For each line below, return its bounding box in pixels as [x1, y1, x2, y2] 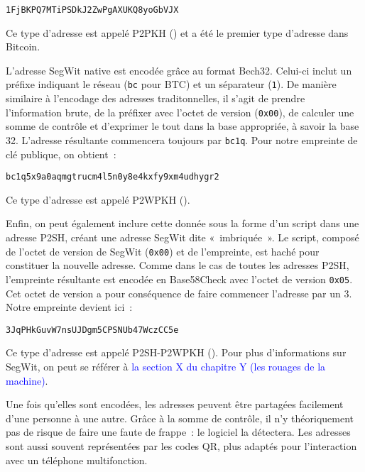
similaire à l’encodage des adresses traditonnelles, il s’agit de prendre [6, 91, 305, 106]
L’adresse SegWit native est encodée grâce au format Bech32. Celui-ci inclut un [6, 62, 352, 77]
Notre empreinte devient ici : [6, 300, 133, 314]
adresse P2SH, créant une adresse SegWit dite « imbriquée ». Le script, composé [6, 230, 359, 245]
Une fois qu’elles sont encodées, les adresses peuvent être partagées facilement [6, 397, 344, 412]
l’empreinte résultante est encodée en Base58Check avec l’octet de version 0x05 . [6, 271, 353, 286]
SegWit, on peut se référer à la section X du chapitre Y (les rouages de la [6, 358, 326, 373]
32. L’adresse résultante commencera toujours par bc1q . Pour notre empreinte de [6, 132, 358, 147]
